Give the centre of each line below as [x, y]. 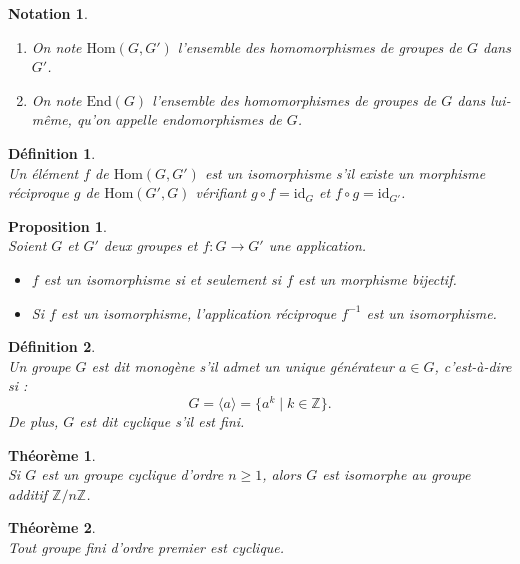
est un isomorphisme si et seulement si [162, 278]
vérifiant [221, 192]
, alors [282, 474]
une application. [317, 245]
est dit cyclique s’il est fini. [162, 420]
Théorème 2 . [52, 527]
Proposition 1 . [57, 225]
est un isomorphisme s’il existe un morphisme [345, 172]
